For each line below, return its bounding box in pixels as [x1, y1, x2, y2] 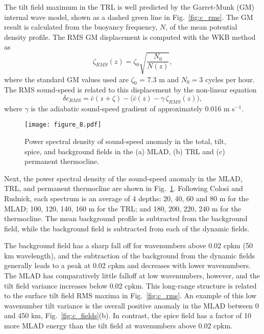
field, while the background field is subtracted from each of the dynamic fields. [4, 223, 250, 233]
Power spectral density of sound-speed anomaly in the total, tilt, [25, 135, 226, 146]
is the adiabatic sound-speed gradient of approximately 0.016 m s [31, 103, 235, 113]
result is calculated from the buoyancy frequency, [4, 21, 158, 32]
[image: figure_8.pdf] [25, 121, 102, 129]
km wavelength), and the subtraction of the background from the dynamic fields [4, 250, 255, 260]
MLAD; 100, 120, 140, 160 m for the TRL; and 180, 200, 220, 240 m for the [4, 203, 242, 213]
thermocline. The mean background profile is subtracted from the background [4, 213, 248, 224]
